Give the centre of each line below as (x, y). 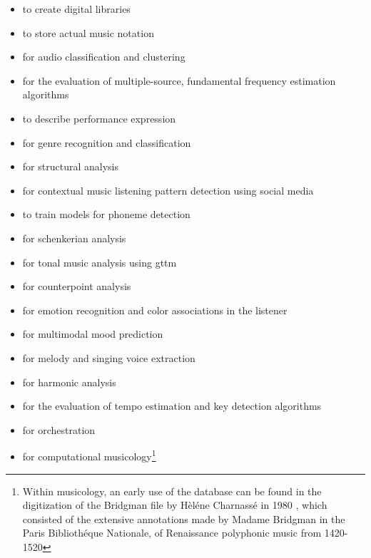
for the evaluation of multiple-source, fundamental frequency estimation (179, 80)
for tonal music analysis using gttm (100, 262)
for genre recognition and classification (107, 142)
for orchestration (59, 429)
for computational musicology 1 (89, 455)
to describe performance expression (99, 118)
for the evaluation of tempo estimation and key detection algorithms (172, 406)
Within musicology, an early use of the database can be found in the (172, 491)
